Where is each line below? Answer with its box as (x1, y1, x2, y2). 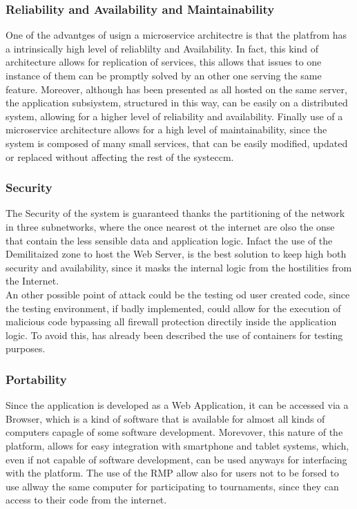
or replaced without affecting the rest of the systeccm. (6, 149, 234, 164)
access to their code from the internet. (6, 492, 167, 507)
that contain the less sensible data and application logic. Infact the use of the (6, 233, 333, 247)
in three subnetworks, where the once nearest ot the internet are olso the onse (6, 219, 335, 233)
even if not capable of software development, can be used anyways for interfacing (6, 452, 347, 466)
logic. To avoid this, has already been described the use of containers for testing (6, 327, 343, 342)
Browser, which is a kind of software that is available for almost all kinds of (6, 411, 325, 425)
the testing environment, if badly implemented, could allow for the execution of (6, 300, 341, 315)
